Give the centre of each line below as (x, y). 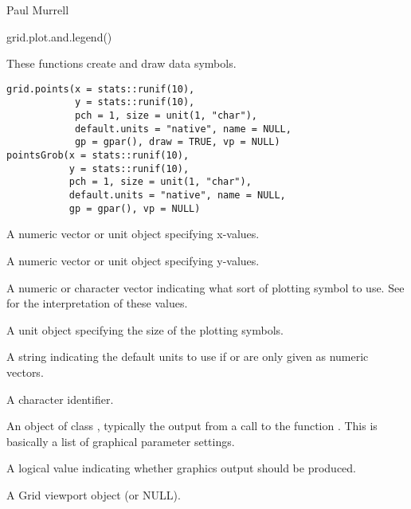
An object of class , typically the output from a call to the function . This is (192, 426)
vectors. (25, 372)
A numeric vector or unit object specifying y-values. (133, 260)
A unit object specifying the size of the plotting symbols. (145, 329)
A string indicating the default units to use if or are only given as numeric (188, 356)
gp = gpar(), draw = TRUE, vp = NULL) (177, 142)
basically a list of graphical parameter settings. (121, 441)
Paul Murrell (38, 10)
